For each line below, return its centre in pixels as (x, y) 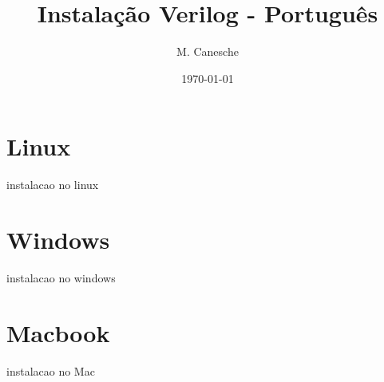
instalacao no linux (53, 185)
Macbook (58, 332)
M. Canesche (208, 51)
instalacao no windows (61, 277)
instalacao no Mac (51, 370)
